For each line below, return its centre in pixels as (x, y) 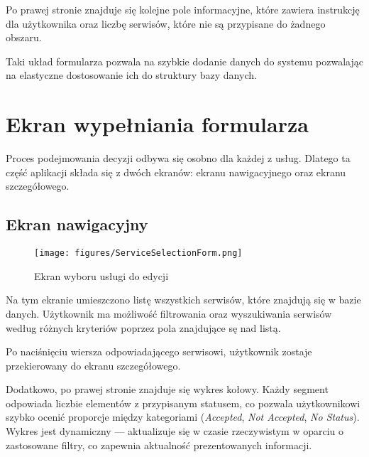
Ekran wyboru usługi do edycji (101, 275)
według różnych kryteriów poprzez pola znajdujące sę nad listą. (143, 327)
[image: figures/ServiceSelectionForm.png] (138, 253)
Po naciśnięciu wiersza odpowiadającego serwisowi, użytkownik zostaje (159, 351)
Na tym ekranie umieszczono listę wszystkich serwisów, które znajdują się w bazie (183, 300)
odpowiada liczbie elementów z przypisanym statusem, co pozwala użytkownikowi (183, 403)
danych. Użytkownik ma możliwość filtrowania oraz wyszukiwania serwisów (169, 313)
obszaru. (24, 37)
